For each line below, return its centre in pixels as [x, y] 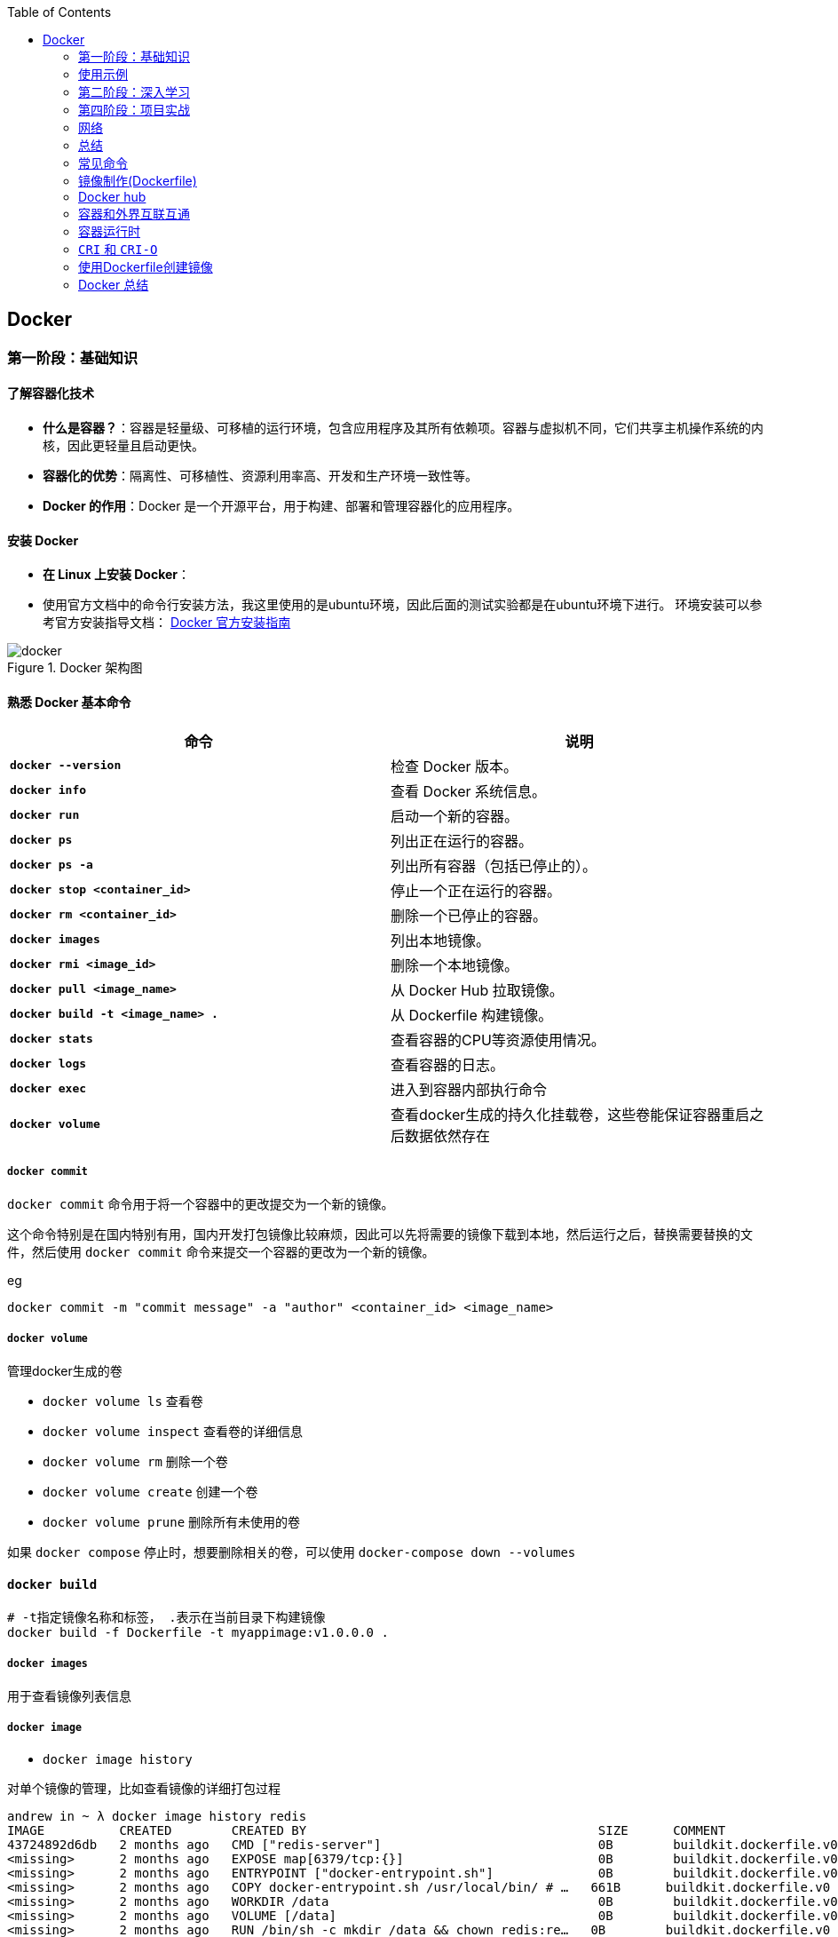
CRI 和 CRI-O [118, 249]
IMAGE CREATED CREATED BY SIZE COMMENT [367, 1830]
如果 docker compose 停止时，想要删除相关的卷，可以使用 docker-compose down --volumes [292, 1552]
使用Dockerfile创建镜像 [146, 267]
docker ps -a [51, 865]
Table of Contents [59, 12]
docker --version [66, 765]
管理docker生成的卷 [65, 1371]
